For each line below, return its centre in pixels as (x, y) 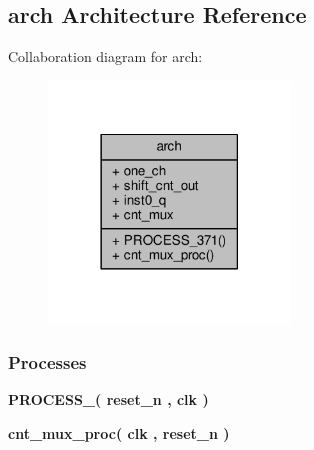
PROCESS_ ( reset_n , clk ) (108, 399)
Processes (47, 361)
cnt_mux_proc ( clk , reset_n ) (119, 432)
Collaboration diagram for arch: (105, 56)
